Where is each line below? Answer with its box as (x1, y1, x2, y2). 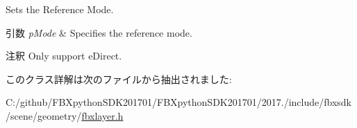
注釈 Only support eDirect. (6, 48, 122, 63)
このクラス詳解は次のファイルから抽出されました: (6, 71, 232, 86)
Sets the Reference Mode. (6, 2, 114, 16)
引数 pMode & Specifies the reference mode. (6, 25, 192, 39)
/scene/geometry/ (6, 108, 82, 122)
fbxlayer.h (81, 108, 124, 122)
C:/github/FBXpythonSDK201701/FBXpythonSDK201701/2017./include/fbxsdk (6, 95, 351, 109)
